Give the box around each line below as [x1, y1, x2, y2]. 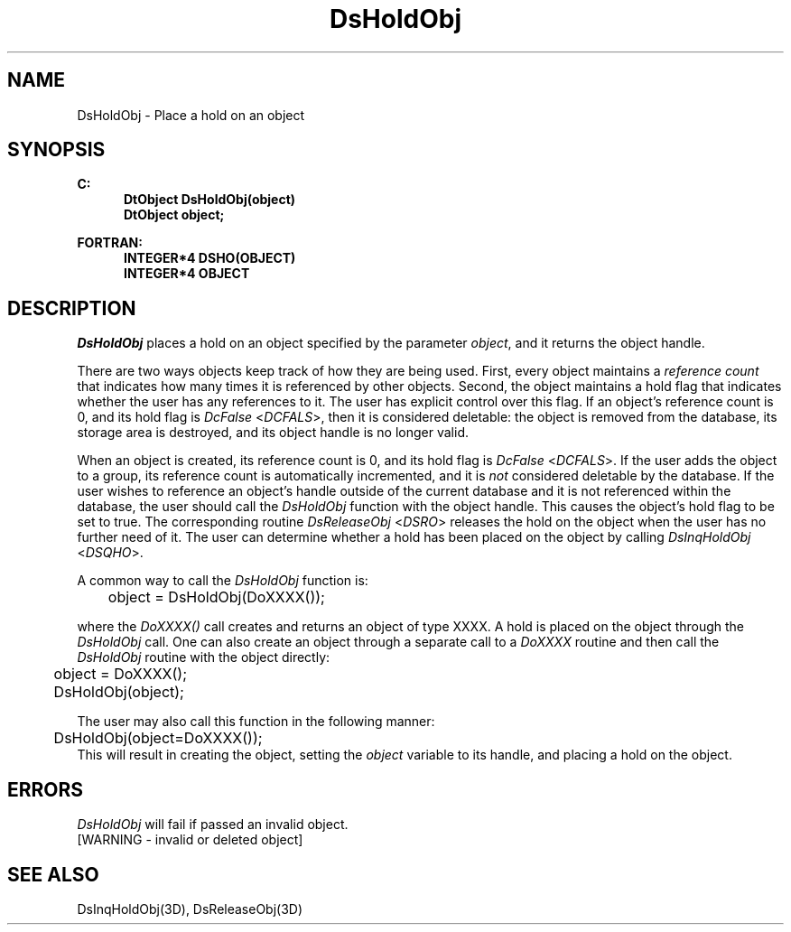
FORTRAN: [77, 235, 143, 251]
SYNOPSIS [7, 138, 106, 162]
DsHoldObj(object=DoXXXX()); [53, 729, 263, 748]
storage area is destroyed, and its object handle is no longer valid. [77, 424, 470, 441]
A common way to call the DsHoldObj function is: [77, 573, 368, 589]
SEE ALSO [7, 862, 99, 886]
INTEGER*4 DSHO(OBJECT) [124, 250, 296, 266]
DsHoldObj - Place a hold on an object [77, 107, 305, 123]
